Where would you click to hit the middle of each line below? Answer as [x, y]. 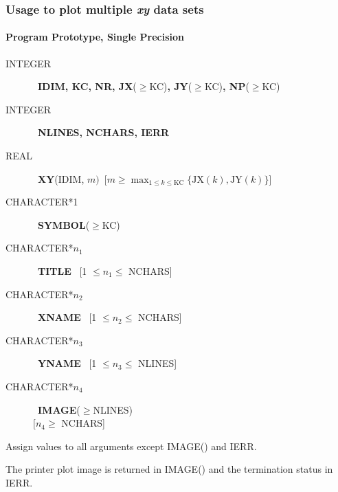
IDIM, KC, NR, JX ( [87, 86]
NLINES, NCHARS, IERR [104, 132]
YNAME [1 [67, 363]
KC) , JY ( [171, 86]
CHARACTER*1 [42, 202]
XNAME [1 [67, 317]
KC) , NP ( [227, 86]
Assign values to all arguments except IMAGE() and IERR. [131, 446]
